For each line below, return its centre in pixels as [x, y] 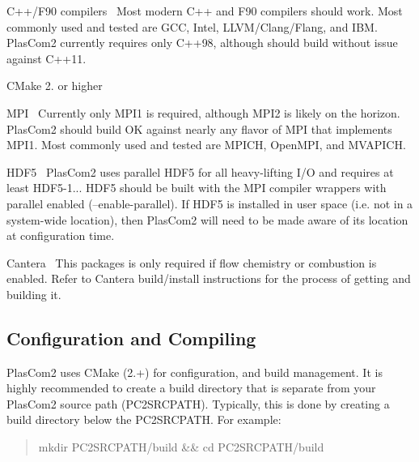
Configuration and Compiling [131, 338]
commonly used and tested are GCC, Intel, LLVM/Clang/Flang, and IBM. [192, 26]
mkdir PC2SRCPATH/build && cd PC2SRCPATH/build [181, 447]
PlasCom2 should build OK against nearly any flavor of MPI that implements [199, 128]
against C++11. [47, 58]
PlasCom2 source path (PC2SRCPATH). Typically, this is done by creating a [198, 403]
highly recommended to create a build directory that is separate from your [191, 388]
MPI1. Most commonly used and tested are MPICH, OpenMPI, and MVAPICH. [206, 145]
